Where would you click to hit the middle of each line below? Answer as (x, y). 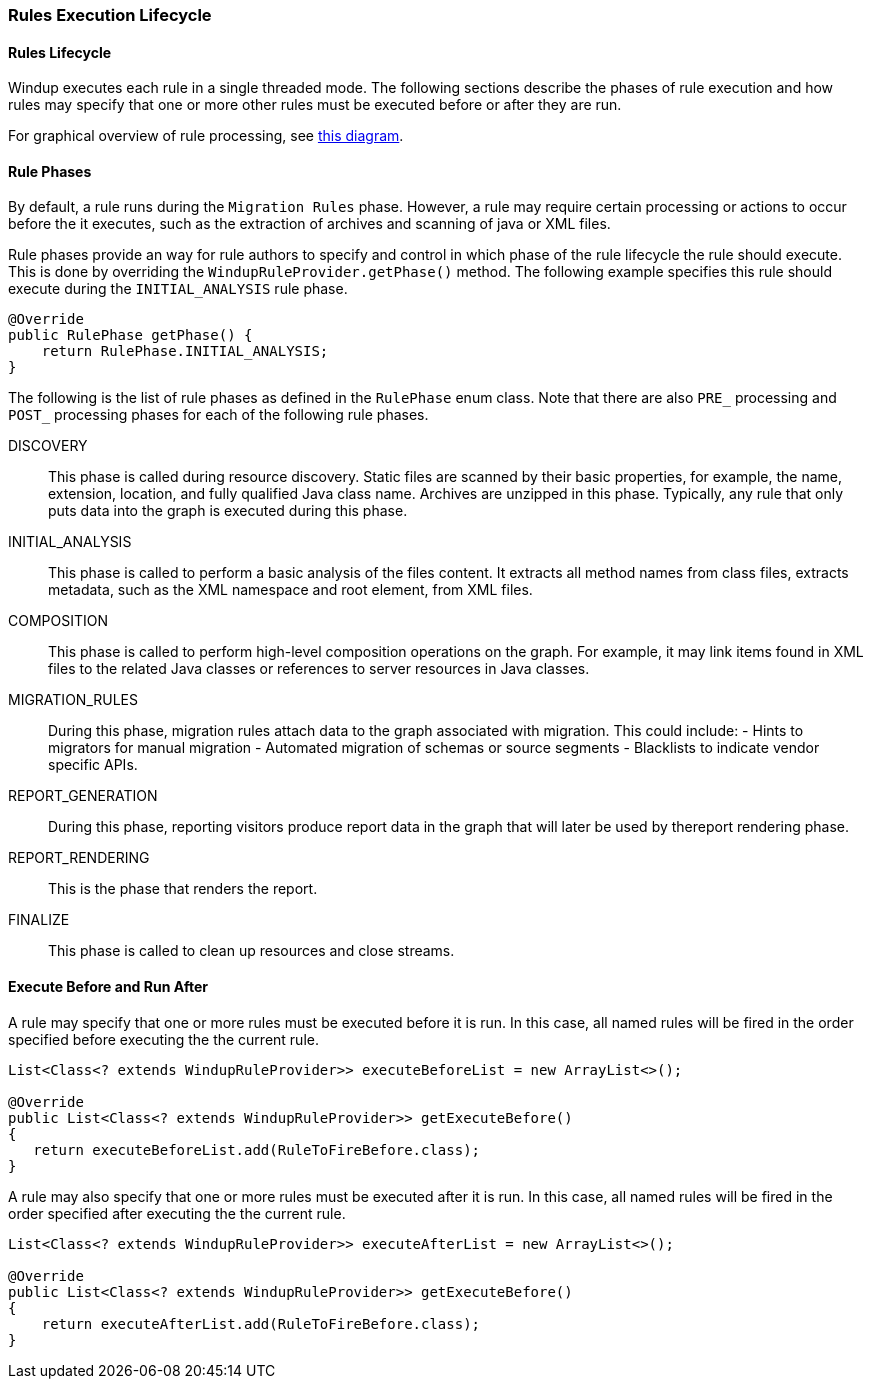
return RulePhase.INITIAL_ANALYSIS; (185, 351)
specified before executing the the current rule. (163, 1039)
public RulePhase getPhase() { (130, 335)
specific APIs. (93, 765)
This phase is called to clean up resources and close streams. (251, 951)
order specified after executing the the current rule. (177, 1213)
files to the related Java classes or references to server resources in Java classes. (319, 669)
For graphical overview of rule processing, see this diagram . (206, 136)
